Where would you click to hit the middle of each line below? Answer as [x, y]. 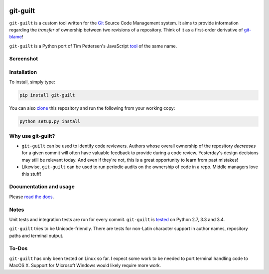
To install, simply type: [32, 82]
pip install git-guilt [47, 95]
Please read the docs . [32, 197]
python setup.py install [50, 122]
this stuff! [31, 174]
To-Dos [18, 249]
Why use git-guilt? [32, 136]
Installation [23, 72]
